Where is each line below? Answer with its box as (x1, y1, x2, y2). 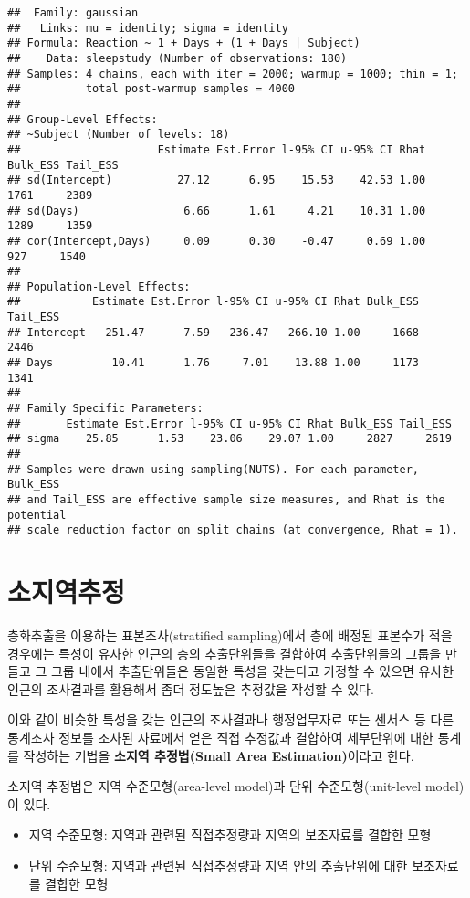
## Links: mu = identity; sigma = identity (7, 21, 288, 35)
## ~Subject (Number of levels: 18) (7, 128, 230, 142)
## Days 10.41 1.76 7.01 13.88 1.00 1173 (7, 356, 420, 370)
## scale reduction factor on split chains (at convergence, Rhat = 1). (7, 523, 458, 537)
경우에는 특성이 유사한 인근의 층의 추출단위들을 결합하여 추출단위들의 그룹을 (7, 643, 442, 662)
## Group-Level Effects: (7, 112, 158, 126)
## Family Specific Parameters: (7, 402, 204, 416)
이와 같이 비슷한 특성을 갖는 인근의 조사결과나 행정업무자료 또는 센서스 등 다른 (7, 710, 454, 729)
